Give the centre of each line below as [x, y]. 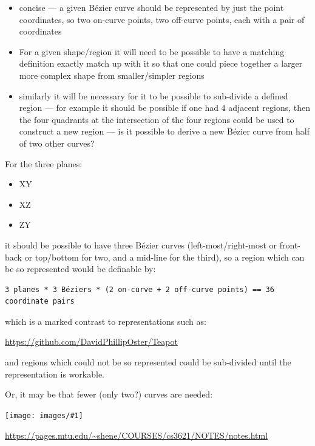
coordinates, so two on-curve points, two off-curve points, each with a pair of [162, 19]
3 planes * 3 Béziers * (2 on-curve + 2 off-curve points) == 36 [140, 289]
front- [290, 245]
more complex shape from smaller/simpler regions [112, 75]
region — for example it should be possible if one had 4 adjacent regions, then [164, 108]
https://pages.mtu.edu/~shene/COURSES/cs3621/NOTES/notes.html [137, 435]
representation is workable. [55, 374]
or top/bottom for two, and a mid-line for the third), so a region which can [164, 257]
